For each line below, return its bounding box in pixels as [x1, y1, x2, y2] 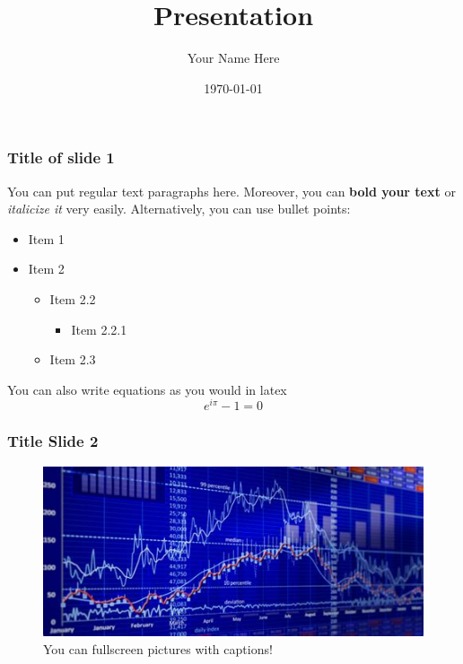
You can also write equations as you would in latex [7, 380, 287, 398]
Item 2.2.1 [71, 319, 127, 338]
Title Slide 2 [7, 430, 99, 452]
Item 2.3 [49, 350, 96, 369]
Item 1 [28, 229, 65, 248]
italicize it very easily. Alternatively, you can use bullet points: [7, 199, 351, 218]
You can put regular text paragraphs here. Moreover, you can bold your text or [7, 181, 456, 200]
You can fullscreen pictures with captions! [43, 639, 273, 658]
